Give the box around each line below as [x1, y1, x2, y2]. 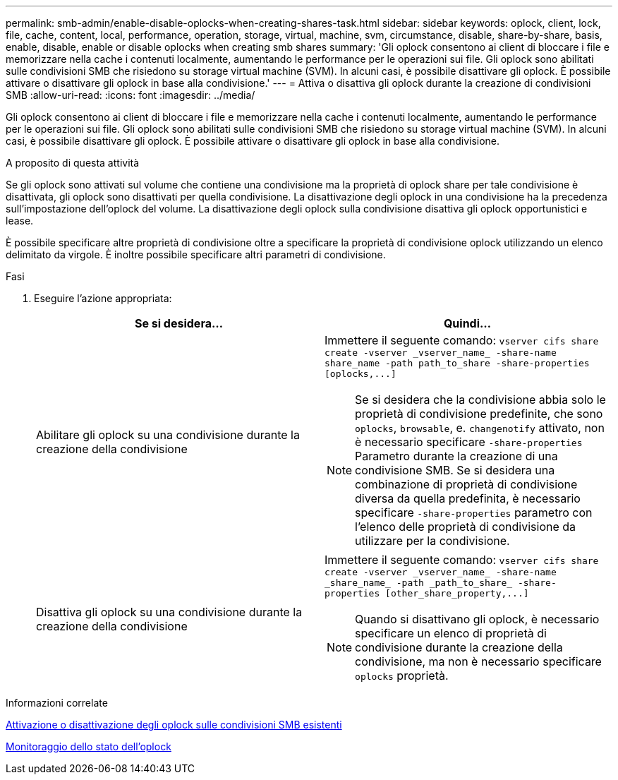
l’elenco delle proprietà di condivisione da [355, 520, 576, 534]
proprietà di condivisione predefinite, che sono [355, 407, 603, 421]
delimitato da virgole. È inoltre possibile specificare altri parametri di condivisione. [6, 248, 386, 260]
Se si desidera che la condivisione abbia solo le [355, 392, 606, 407]
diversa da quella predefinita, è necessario [355, 491, 581, 505]
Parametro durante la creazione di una [355, 449, 558, 463]
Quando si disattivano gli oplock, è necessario [355, 612, 600, 626]
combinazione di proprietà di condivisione [355, 477, 578, 491]
